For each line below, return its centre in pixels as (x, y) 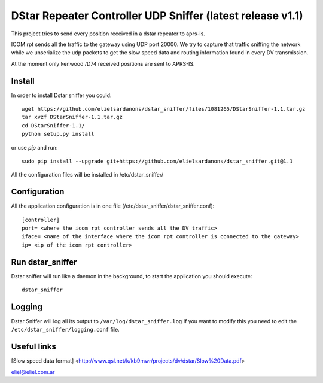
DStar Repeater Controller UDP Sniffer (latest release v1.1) (157, 16)
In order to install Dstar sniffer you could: (61, 95)
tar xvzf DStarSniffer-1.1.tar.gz (72, 117)
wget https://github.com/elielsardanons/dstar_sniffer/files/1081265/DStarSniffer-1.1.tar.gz (164, 109)
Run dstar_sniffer (44, 262)
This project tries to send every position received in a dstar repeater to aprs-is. (108, 34)
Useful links (34, 347)
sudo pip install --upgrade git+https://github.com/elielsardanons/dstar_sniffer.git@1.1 (157, 161)
